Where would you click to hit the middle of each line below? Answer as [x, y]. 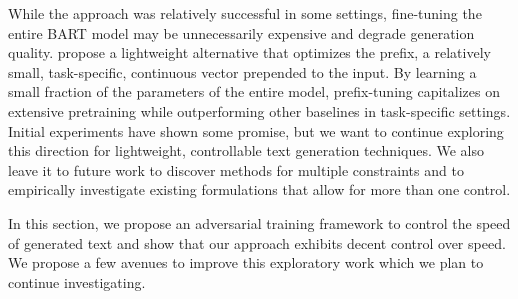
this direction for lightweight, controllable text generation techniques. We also [246, 150]
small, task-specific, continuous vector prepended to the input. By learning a [242, 71]
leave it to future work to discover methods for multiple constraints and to [236, 169]
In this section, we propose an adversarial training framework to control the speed [259, 222]
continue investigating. [77, 281]
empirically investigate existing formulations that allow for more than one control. [259, 189]
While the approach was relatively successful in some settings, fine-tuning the [245, 13]
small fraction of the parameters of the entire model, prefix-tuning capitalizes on [254, 91]
